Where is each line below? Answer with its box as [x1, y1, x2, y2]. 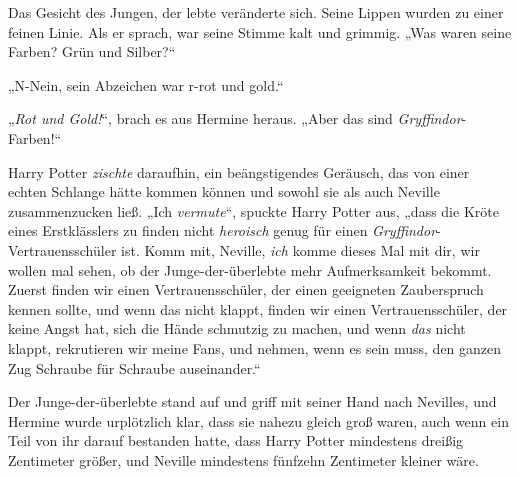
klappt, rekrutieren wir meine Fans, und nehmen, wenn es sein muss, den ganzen [8, 337, 502, 358]
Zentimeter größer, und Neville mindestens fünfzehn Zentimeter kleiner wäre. [8, 449, 479, 470]
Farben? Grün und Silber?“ [8, 41, 176, 62]
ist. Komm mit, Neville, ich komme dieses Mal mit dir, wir [121, 239, 480, 260]
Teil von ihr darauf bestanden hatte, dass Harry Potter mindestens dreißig [8, 430, 464, 451]
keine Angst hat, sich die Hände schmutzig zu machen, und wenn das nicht [8, 318, 466, 339]
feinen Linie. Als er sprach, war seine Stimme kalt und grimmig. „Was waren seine [8, 21, 512, 42]
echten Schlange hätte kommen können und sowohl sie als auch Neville [8, 181, 440, 202]
